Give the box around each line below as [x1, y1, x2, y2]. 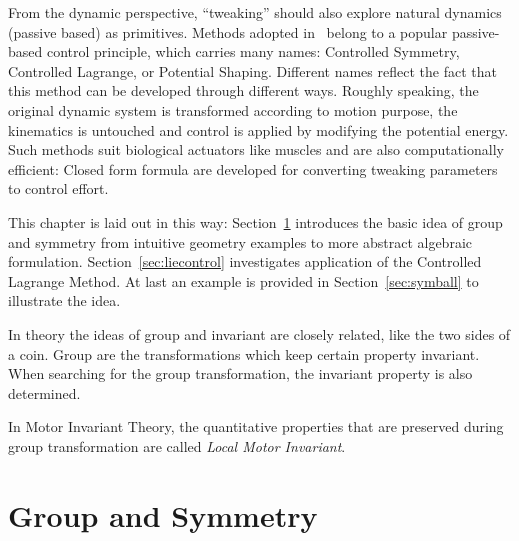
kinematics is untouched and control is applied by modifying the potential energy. [8, 119, 509, 140]
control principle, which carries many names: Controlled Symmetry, [46, 41, 460, 62]
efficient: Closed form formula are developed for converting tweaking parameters [8, 158, 498, 179]
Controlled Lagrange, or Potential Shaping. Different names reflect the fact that [8, 60, 497, 81]
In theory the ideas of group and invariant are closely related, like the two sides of [8, 323, 511, 344]
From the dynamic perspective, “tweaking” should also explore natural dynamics [8, 2, 502, 22]
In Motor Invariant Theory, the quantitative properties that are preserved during [8, 416, 504, 437]
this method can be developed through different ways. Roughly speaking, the [8, 80, 479, 101]
